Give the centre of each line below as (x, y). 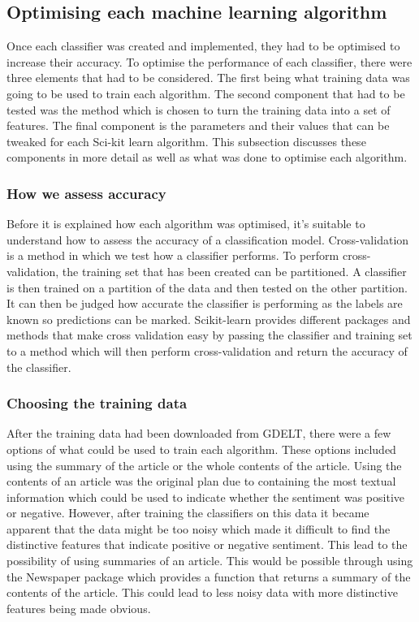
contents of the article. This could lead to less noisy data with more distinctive (202, 592)
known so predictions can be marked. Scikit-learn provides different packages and (209, 319)
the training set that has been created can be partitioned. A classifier (234, 271)
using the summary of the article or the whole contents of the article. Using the (204, 465)
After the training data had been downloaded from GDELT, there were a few (199, 433)
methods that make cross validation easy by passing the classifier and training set (209, 335)
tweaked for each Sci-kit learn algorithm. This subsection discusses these (186, 141)
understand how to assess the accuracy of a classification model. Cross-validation (208, 239)
